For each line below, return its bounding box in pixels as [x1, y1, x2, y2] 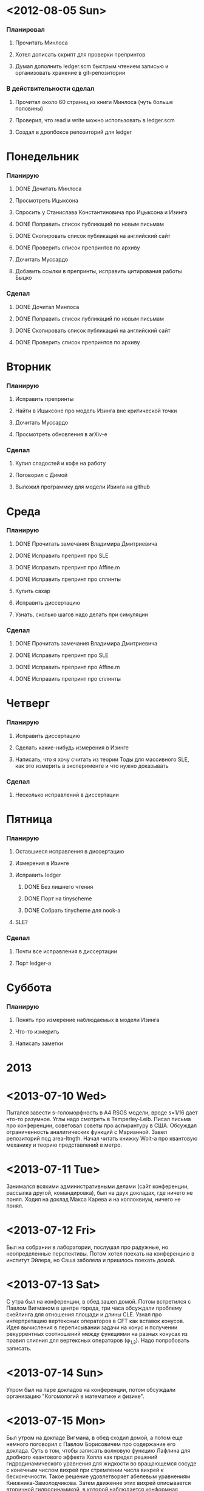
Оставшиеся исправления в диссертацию [15, 848, 124, 855]
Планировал [6, 26, 46, 34]
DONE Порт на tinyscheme [24, 895, 92, 902]
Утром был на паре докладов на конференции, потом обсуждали [6, 1386, 176, 1393]
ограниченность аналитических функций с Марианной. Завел [6, 1128, 168, 1136]
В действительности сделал [6, 85, 95, 93]
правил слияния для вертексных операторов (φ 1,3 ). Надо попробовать [6, 1336, 190, 1345]
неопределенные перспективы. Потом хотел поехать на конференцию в [6, 1250, 195, 1257]
